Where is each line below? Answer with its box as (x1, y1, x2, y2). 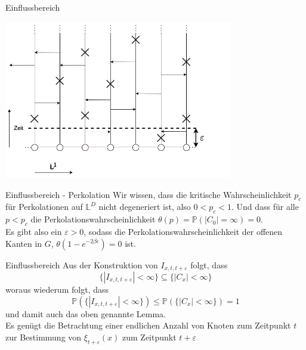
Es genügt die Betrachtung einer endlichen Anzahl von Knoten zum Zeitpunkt (5, 319, 291, 332)
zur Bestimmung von (5, 330, 82, 343)
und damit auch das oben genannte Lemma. (5, 307, 166, 320)
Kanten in (5, 237, 42, 249)
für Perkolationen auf (5, 200, 83, 213)
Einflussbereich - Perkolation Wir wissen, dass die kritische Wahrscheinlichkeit (5, 188, 292, 200)
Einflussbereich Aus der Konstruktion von (5, 258, 158, 271)
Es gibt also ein (5, 225, 62, 237)
